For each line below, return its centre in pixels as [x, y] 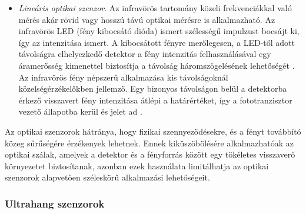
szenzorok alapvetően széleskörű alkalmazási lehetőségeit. [107, 177]
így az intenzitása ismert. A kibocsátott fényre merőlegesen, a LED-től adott [157, 42]
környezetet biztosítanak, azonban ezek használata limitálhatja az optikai [137, 165]
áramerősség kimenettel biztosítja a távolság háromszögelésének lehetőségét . [157, 65]
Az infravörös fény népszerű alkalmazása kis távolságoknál [123, 77]
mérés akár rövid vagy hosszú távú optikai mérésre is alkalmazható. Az [147, 19]
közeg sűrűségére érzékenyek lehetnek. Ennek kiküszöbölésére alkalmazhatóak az [149, 143]
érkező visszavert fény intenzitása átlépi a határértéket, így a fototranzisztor [155, 100]
